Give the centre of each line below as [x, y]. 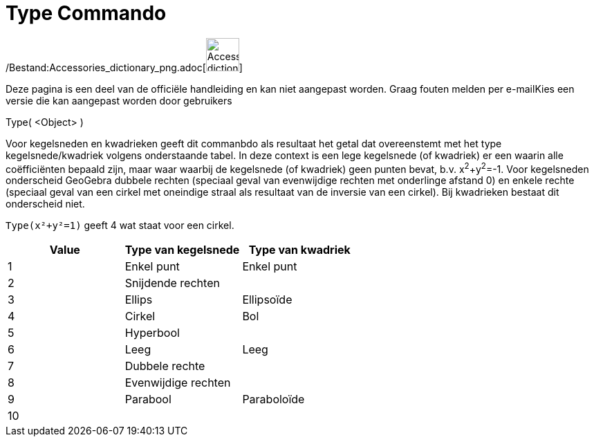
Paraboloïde [273, 399]
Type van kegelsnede [182, 250]
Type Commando [86, 13]
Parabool [148, 399]
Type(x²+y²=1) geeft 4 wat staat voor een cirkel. [120, 225]
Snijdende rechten [172, 283]
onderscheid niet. [45, 204]
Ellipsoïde [267, 300]
